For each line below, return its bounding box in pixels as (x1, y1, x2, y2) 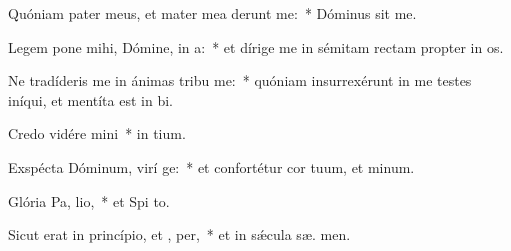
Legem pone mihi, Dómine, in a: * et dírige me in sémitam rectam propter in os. (8, 36, 504, 57)
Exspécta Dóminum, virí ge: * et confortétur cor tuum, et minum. (8, 156, 415, 177)
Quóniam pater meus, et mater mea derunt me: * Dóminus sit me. (8, 3, 417, 23)
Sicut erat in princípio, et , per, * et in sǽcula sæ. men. (8, 224, 351, 245)
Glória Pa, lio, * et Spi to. (8, 190, 170, 211)
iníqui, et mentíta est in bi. (8, 89, 173, 110)
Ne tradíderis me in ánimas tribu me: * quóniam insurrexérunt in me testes (8, 70, 472, 91)
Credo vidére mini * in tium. (8, 123, 186, 144)
